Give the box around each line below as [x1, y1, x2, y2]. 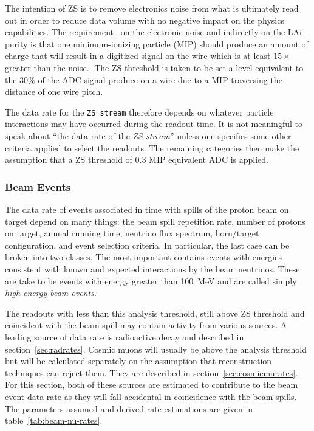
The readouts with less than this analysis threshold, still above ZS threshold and [5, 306, 305, 319]
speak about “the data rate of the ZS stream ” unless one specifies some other [5, 129, 292, 142]
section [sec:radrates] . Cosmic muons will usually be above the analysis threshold [5, 342, 307, 355]
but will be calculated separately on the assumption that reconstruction [5, 354, 272, 367]
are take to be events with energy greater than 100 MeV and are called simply [5, 274, 297, 287]
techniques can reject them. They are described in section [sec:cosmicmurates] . [5, 366, 298, 379]
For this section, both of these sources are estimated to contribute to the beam [5, 378, 298, 391]
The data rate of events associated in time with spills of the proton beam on [5, 203, 289, 215]
